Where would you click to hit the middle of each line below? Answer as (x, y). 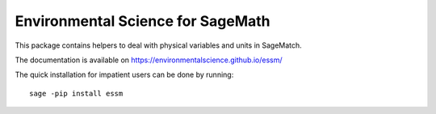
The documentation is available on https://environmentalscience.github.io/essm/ (149, 60)
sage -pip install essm (76, 93)
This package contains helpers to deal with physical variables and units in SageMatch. (158, 45)
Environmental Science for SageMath (143, 21)
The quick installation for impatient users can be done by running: (124, 75)
